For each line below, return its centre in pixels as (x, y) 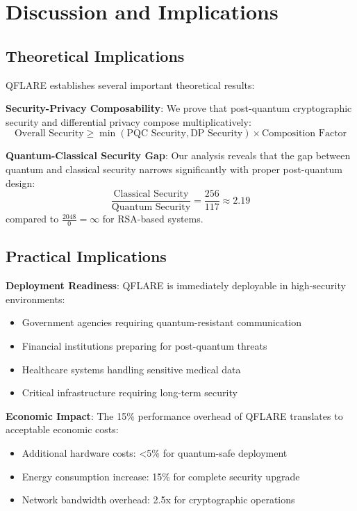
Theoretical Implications (95, 55)
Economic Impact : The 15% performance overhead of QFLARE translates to (174, 415)
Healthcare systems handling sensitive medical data (131, 369)
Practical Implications (86, 256)
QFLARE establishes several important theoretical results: (130, 84)
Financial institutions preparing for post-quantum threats (144, 346)
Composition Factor (305, 134)
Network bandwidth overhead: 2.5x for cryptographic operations (158, 500)
